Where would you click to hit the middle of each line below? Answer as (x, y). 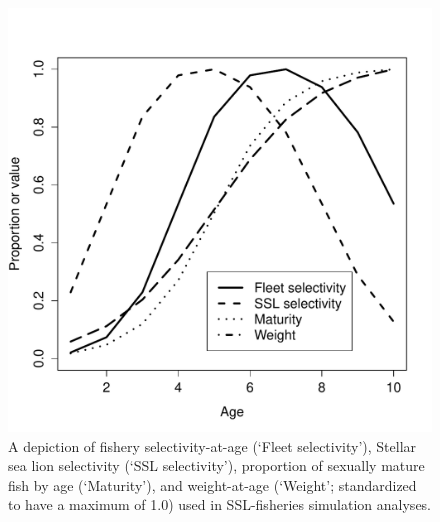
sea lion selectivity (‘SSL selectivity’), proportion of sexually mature (216, 465)
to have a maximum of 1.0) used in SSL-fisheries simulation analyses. (220, 504)
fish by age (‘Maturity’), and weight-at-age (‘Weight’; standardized (212, 484)
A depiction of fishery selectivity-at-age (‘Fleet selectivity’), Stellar (212, 445)
